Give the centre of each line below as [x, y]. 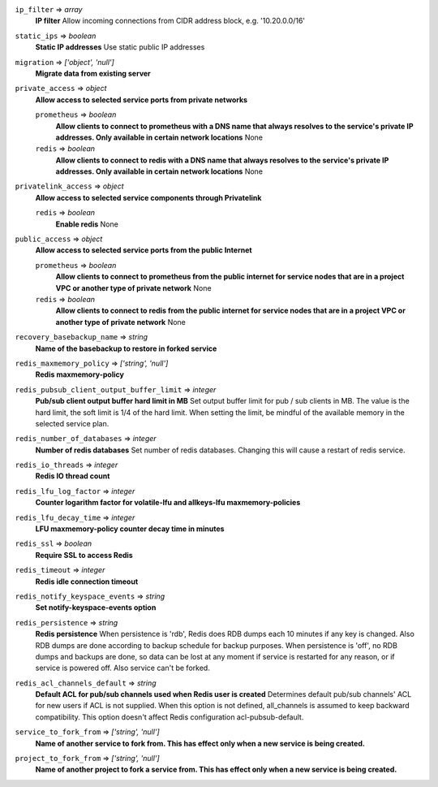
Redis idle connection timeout [87, 582]
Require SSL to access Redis [84, 555]
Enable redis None [87, 224]
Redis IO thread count [73, 476]
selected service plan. [72, 423]
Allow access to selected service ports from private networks [141, 99]
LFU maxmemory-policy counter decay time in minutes [130, 529]
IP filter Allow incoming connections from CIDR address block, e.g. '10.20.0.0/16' [170, 21]
